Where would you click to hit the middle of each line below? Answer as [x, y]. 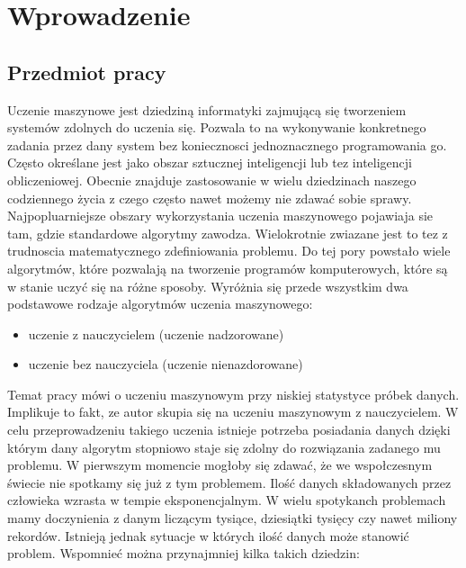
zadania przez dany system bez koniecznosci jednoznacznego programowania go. [227, 144]
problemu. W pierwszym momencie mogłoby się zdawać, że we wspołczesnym [220, 465]
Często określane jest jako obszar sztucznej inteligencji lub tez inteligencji [210, 162]
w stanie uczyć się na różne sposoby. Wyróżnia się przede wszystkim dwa [208, 286]
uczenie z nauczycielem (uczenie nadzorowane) [156, 334]
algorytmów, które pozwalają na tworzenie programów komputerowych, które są [228, 268]
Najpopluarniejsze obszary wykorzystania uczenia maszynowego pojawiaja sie [220, 216]
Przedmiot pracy [87, 72]
